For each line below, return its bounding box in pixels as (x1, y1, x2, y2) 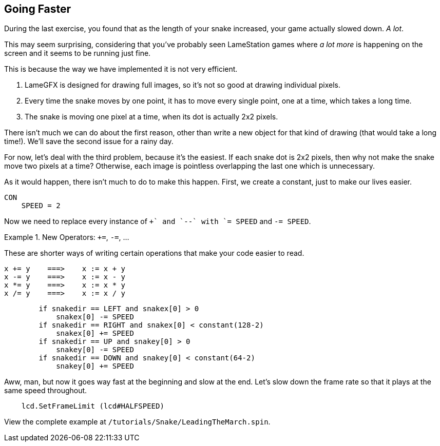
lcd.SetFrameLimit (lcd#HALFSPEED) (21, 402, 164, 411)
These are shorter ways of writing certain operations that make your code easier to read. (4, 249, 304, 258)
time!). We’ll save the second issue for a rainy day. (4, 137, 174, 146)
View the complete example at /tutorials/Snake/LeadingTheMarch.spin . (4, 417, 271, 427)
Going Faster (4, 3, 71, 15)
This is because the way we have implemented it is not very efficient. (4, 65, 238, 74)
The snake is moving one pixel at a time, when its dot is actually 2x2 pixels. (25, 112, 278, 121)
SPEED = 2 (21, 201, 61, 210)
